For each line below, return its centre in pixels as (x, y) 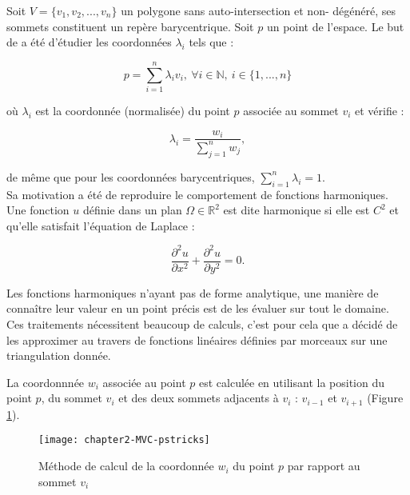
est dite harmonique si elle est (297, 210)
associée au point (144, 382)
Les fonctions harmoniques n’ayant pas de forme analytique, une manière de (193, 292)
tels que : (211, 42)
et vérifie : (380, 110)
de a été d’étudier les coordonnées (89, 42)
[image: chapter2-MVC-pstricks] (124, 440)
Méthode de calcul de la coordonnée (126, 466)
